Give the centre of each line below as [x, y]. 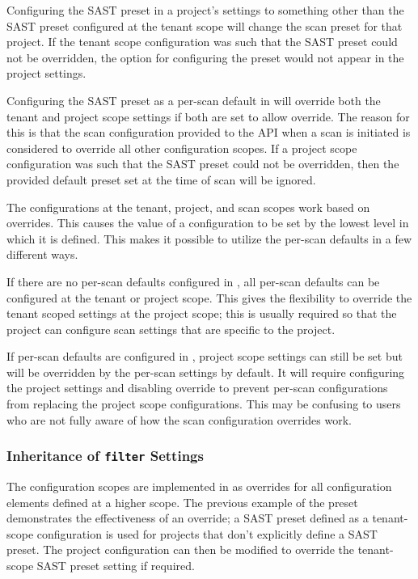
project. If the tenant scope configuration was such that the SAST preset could [202, 42]
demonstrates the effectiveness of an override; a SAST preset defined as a [188, 518]
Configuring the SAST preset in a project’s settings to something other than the [205, 10]
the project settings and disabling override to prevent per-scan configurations [197, 388]
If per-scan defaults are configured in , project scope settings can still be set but [205, 356]
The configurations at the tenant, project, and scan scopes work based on [188, 207]
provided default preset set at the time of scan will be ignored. [161, 179]
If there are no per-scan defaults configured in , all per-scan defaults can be [193, 281]
